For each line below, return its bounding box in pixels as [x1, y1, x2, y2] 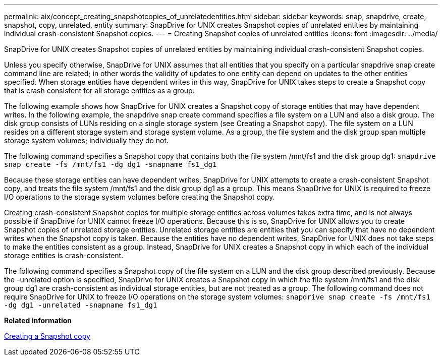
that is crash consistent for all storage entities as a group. [4, 86, 195, 95]
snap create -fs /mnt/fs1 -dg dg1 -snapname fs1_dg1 [4, 160, 217, 168]
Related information [4, 316, 72, 325]
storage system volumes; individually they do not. [4, 136, 169, 145]
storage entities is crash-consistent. [4, 251, 124, 260]
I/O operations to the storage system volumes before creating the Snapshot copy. [4, 193, 275, 201]
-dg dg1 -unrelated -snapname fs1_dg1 [4, 301, 157, 309]
